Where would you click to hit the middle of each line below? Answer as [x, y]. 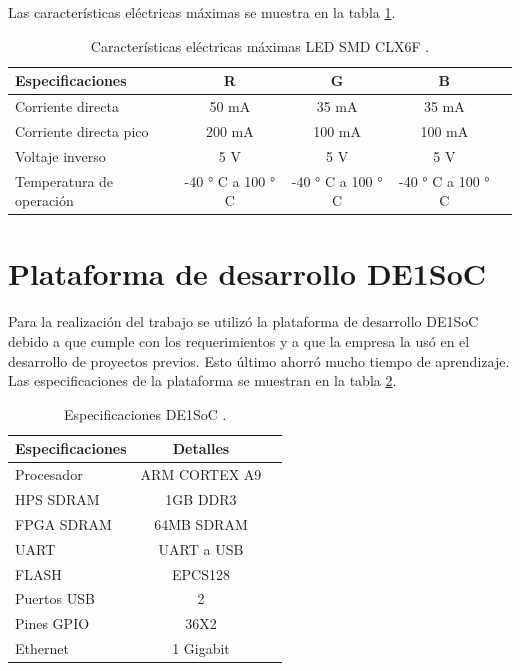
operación [44, 200]
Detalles [201, 448]
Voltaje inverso [60, 155]
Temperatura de [64, 180]
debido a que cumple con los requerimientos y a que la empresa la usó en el [239, 340]
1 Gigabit [201, 648]
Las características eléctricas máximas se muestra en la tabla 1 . [202, 12]
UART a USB [201, 548]
